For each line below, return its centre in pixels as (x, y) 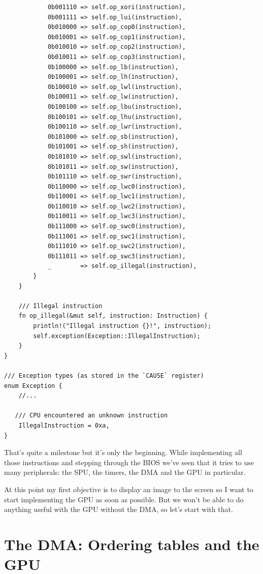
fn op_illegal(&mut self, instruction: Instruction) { (113, 316)
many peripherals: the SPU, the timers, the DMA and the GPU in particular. (125, 472)
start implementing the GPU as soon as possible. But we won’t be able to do (124, 499)
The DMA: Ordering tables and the (132, 544)
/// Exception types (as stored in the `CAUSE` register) (104, 375)
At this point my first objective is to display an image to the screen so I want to (129, 489)
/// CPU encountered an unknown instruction (91, 416)
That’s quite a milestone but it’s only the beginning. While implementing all (123, 452)
